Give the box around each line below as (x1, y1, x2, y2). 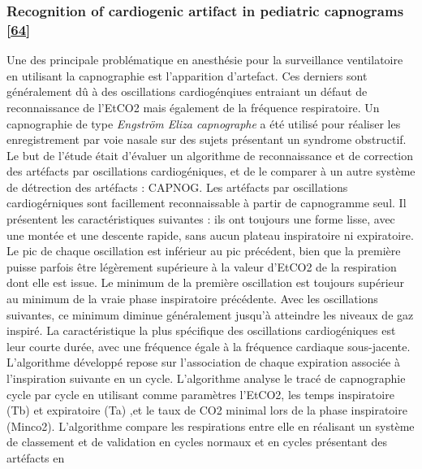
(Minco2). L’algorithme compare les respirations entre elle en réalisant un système (6, 417, 415, 434)
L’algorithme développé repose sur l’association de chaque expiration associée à (6, 354, 400, 371)
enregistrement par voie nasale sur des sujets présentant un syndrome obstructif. (6, 131, 407, 148)
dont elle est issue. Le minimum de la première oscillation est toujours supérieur (6, 274, 405, 291)
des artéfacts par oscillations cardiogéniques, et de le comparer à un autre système (6, 163, 416, 180)
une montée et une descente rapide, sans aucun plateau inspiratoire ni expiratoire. (6, 226, 414, 243)
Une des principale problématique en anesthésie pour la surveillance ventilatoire (6, 51, 403, 68)
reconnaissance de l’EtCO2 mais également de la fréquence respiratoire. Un (6, 98, 380, 115)
